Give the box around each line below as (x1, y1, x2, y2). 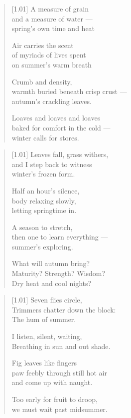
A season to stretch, (11, 221, 73, 232)
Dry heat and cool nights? (11, 277, 92, 288)
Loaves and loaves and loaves (11, 112, 101, 123)
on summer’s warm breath (11, 59, 92, 69)
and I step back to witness (11, 158, 92, 169)
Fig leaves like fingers (11, 357, 77, 368)
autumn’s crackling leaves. (11, 95, 92, 106)
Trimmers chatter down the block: (11, 304, 116, 314)
